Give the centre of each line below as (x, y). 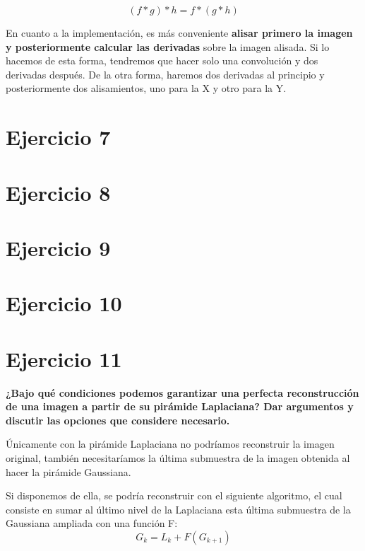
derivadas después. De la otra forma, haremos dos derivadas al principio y (165, 74)
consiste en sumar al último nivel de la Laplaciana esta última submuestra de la (178, 509)
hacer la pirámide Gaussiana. (68, 471)
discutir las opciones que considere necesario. (118, 420)
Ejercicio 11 (64, 358)
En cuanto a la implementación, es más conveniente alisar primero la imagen (179, 33)
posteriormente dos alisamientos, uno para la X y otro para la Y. (146, 88)
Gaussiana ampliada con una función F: (92, 523)
